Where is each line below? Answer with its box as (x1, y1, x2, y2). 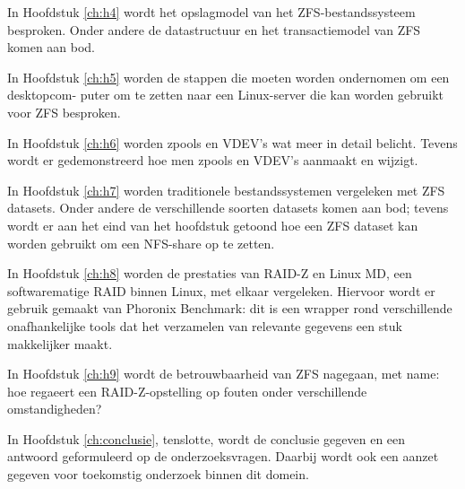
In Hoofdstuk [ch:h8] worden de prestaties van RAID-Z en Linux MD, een (7, 264, 412, 283)
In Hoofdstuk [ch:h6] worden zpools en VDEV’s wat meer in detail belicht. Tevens (7, 133, 458, 152)
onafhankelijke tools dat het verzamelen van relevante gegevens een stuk (7, 316, 402, 335)
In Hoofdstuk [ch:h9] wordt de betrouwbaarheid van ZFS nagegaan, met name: (7, 364, 440, 383)
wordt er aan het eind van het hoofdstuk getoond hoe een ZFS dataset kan (7, 215, 418, 234)
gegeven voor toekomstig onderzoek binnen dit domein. (7, 465, 309, 484)
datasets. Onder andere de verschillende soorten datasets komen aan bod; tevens (7, 198, 449, 217)
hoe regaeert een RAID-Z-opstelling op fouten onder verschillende (7, 381, 367, 400)
